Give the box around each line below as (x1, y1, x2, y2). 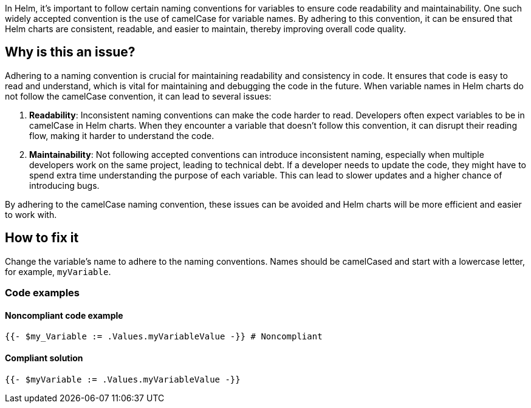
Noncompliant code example (5, 310, 123, 321)
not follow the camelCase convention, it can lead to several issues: (5, 90, 272, 101)
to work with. (5, 209, 57, 220)
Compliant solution (5, 352, 83, 363)
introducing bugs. (29, 180, 100, 191)
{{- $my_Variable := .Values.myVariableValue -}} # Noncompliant (5, 331, 323, 342)
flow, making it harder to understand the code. (29, 130, 214, 141)
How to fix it (5, 230, 79, 246)
